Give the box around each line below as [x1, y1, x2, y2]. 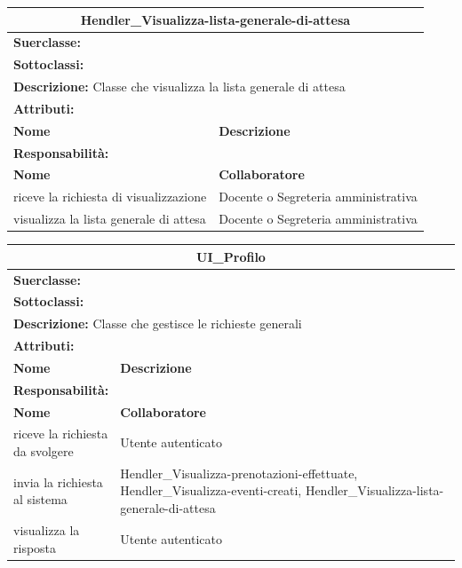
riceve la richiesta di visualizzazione [13, 187, 207, 206]
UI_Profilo [196, 247, 266, 265]
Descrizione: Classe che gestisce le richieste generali [13, 314, 302, 333]
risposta [13, 538, 57, 556]
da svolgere [13, 442, 74, 461]
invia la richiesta [13, 472, 103, 491]
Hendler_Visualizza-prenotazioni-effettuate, [120, 463, 358, 482]
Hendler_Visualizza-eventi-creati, [120, 481, 302, 500]
